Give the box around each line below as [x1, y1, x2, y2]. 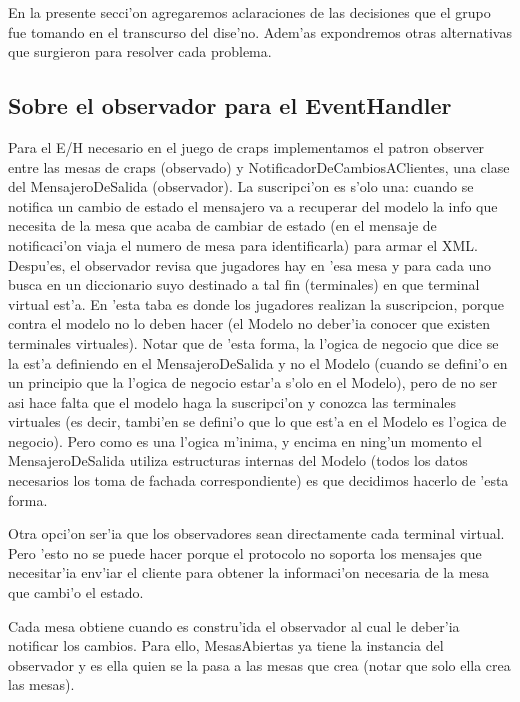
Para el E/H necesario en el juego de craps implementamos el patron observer [8, 136, 485, 157]
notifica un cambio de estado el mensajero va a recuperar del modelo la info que [8, 195, 498, 216]
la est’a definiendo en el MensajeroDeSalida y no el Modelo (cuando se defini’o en [8, 352, 508, 373]
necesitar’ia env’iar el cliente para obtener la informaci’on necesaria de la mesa [8, 562, 490, 583]
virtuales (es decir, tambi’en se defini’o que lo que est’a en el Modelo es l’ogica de [8, 411, 507, 432]
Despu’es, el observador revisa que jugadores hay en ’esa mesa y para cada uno [8, 254, 492, 275]
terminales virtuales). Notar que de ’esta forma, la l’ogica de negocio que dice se [8, 332, 499, 353]
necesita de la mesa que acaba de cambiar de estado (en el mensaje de [8, 215, 437, 236]
